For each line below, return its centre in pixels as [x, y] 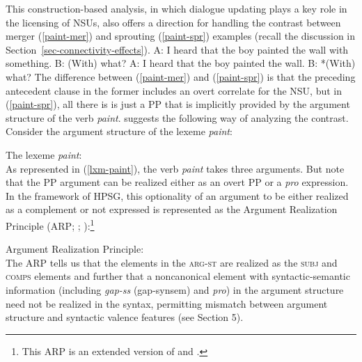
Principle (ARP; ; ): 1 [50, 224]
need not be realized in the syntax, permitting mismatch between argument [167, 303]
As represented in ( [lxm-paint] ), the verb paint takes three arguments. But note [175, 168]
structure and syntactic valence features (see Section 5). [125, 317]
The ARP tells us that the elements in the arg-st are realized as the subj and [172, 262]
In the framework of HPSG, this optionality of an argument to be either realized [177, 195]
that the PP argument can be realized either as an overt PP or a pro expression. [177, 182]
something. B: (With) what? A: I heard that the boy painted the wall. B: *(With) [181, 63]
